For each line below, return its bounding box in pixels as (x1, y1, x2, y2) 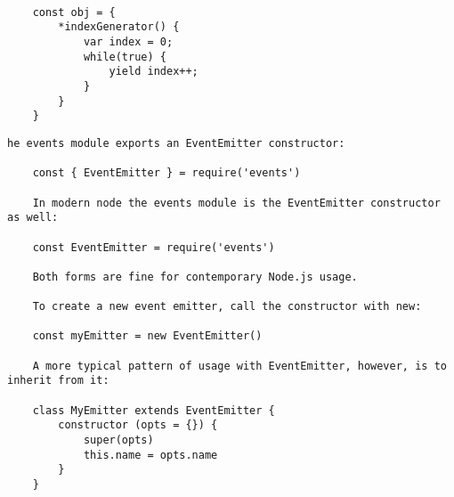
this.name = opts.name (83, 448, 218, 461)
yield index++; (109, 65, 199, 78)
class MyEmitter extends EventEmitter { (32, 403, 275, 417)
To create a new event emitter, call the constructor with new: (32, 300, 422, 314)
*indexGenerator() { (58, 20, 180, 34)
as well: (7, 211, 59, 224)
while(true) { (83, 50, 166, 63)
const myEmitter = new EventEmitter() (32, 330, 263, 343)
